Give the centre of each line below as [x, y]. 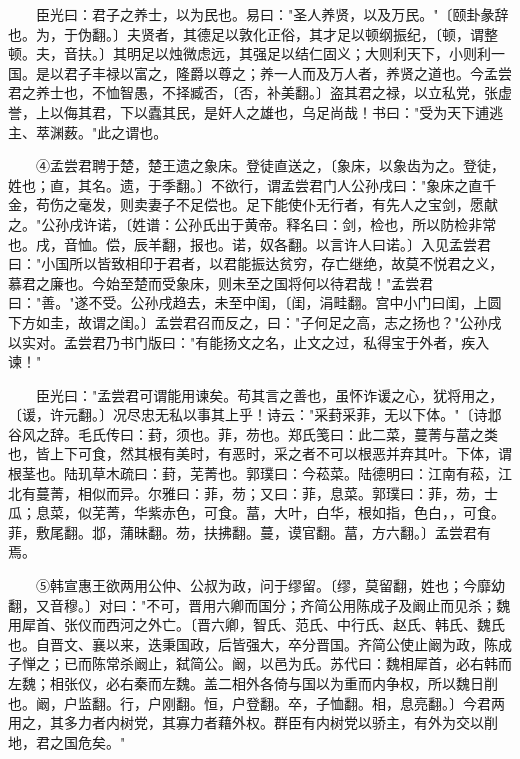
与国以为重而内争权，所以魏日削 [392, 683]
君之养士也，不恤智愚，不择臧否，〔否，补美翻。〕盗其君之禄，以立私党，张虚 [260, 92]
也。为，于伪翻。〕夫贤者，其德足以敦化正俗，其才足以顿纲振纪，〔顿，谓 [246, 33]
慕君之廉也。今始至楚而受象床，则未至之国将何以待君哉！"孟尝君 [221, 282]
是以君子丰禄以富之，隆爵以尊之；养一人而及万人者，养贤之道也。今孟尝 [273, 72]
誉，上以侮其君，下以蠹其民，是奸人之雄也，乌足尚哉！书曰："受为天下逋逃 [256, 111]
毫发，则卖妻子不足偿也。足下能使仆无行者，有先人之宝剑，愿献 [287, 204]
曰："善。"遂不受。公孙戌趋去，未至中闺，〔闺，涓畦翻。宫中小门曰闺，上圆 [255, 302]
